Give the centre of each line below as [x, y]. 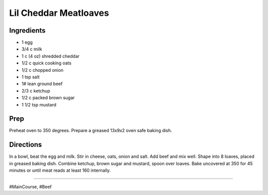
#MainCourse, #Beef [31, 187]
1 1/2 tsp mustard [39, 104]
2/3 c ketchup [36, 91]
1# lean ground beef [42, 84]
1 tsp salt [31, 77]
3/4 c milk [32, 49]
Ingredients [27, 30]
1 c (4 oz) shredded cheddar [51, 56]
